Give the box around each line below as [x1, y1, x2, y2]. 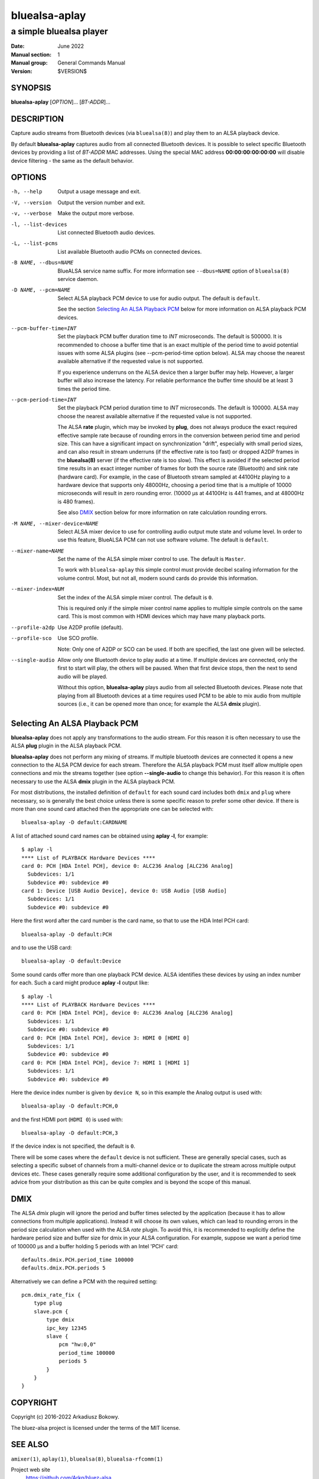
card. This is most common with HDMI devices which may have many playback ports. [57, 613, 266, 620]
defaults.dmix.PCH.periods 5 [21, 1265, 106, 1271]
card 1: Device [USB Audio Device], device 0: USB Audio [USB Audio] [21, 887, 227, 894]
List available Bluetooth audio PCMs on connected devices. [57, 248, 202, 255]
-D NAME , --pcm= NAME [11, 287, 71, 293]
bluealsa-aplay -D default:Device [21, 958, 121, 964]
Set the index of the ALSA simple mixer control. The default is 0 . [57, 593, 213, 600]
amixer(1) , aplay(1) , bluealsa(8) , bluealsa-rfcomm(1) [11, 1455, 164, 1462]
